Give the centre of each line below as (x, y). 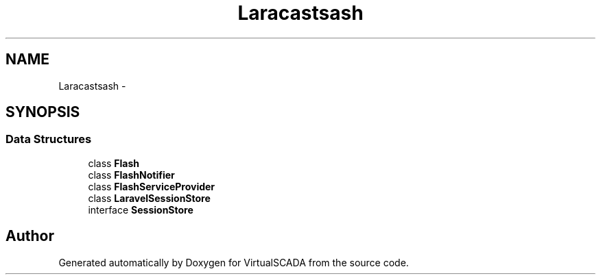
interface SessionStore (141, 209)
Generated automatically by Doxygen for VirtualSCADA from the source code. (234, 262)
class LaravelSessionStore (149, 198)
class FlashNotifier (131, 175)
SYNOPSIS (43, 112)
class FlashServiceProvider (152, 186)
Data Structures (49, 139)
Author (30, 236)
